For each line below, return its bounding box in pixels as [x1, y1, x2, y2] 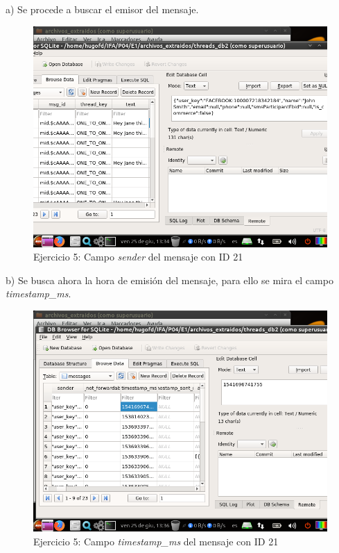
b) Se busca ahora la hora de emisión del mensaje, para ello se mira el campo [6, 272, 333, 287]
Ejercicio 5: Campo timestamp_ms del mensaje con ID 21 [33, 534, 279, 548]
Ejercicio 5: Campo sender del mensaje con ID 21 [33, 249, 243, 264]
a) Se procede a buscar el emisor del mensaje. [6, 2, 199, 16]
